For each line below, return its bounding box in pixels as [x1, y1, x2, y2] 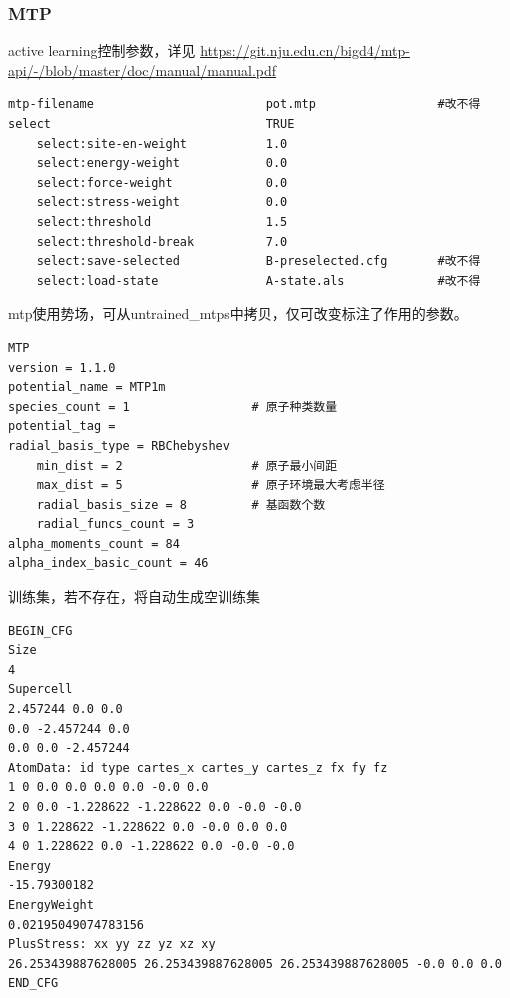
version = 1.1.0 [8, 360, 116, 375]
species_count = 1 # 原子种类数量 [8, 399, 338, 414]
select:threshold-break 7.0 [36, 234, 288, 249]
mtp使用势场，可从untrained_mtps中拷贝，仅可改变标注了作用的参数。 [8, 303, 468, 324]
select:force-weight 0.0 [36, 175, 288, 190]
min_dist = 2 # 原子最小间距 [36, 458, 338, 473]
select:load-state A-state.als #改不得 [36, 273, 481, 288]
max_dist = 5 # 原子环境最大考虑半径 [36, 478, 385, 493]
